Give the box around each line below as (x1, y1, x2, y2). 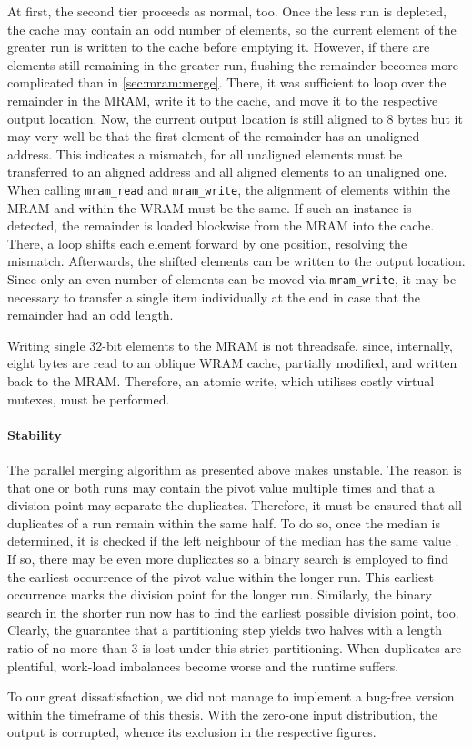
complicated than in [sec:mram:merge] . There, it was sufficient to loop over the (7, 73, 447, 92)
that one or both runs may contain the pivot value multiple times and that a (7, 477, 436, 496)
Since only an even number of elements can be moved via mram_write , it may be (7, 269, 457, 288)
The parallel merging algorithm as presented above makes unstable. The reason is (7, 459, 462, 478)
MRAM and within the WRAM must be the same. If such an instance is (7, 198, 412, 217)
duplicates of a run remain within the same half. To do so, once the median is (7, 513, 440, 532)
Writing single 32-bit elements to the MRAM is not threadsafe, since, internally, (7, 335, 453, 354)
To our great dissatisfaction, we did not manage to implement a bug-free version (7, 687, 455, 706)
